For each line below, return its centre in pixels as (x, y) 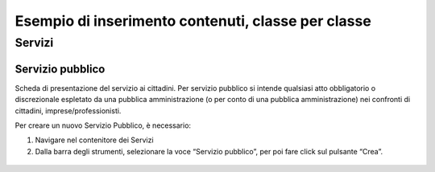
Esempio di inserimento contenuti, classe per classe (193, 21)
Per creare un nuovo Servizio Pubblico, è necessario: (103, 125)
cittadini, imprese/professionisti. (68, 111)
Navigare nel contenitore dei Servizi (94, 140)
